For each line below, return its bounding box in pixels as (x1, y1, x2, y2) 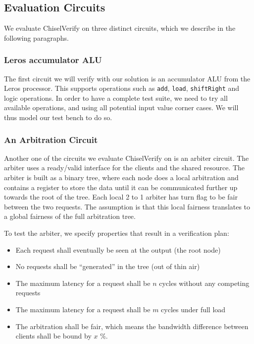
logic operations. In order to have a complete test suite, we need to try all (4, 92, 228, 103)
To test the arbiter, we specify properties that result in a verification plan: (4, 228, 229, 238)
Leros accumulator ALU (4, 54, 102, 66)
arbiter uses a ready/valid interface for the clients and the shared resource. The (4, 162, 245, 173)
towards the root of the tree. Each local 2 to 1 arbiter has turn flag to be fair (4, 192, 238, 202)
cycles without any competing (159, 277, 250, 288)
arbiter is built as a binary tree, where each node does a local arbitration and (4, 172, 239, 183)
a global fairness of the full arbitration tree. (4, 211, 136, 221)
